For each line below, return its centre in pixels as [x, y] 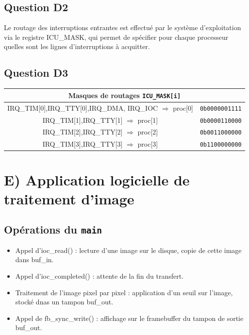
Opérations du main [53, 229]
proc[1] [148, 120]
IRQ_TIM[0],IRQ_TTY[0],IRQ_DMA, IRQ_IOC [83, 108]
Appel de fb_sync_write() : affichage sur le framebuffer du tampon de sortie [129, 318]
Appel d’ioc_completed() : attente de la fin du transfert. [100, 276]
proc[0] [183, 108]
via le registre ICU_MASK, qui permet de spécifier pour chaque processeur [116, 37]
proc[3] [148, 144]
